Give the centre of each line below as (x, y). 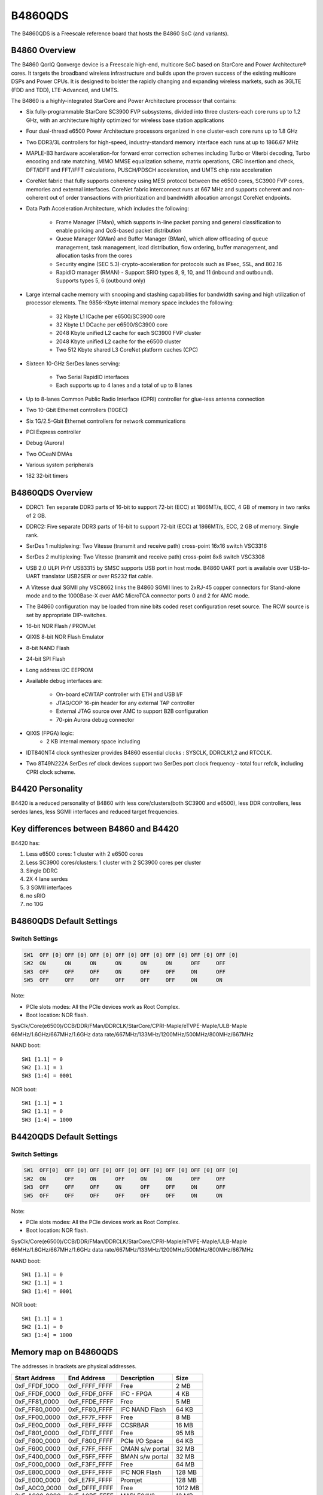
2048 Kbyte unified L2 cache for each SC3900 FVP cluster (129, 333)
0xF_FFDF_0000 (38, 1393)
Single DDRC (42, 871)
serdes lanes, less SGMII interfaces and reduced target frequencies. (95, 811)
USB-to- (300, 568)
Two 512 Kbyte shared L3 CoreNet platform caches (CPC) (127, 350)
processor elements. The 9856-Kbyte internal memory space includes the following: (130, 303)
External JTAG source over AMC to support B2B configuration (132, 711)
